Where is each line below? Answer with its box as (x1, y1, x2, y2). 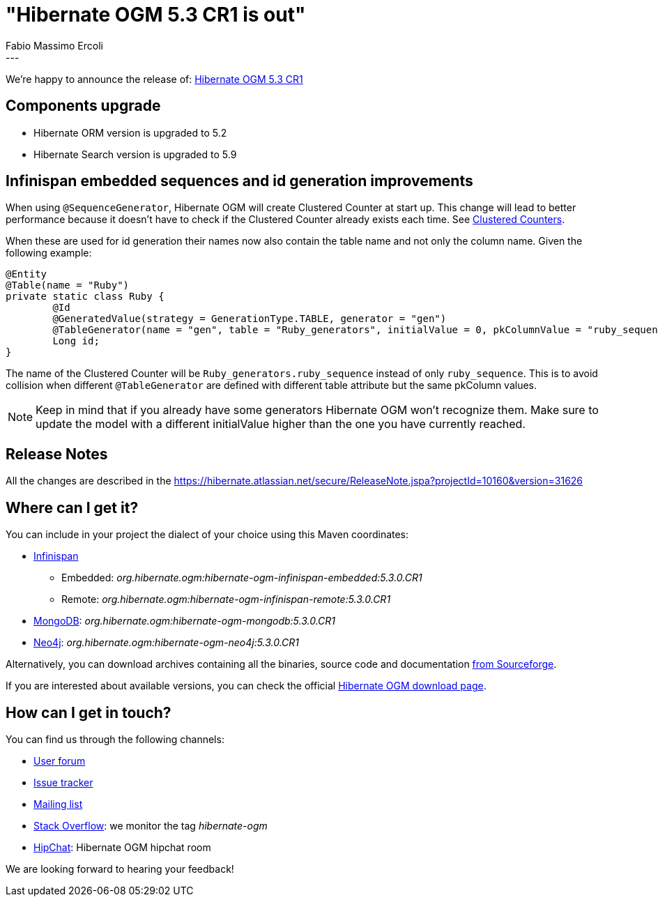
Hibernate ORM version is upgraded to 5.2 (33, 126, 227, 139)
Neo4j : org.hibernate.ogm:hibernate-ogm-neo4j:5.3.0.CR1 (33, 636, 300, 649)
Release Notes (6, 445, 108, 463)
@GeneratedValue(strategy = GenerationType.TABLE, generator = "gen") (52, 313, 447, 325)
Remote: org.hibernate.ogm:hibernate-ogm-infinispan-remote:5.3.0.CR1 (61, 593, 391, 606)
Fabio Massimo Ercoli (6, 39, 103, 52)
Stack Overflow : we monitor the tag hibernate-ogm (33, 819, 268, 832)
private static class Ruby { (6, 291, 164, 303)
